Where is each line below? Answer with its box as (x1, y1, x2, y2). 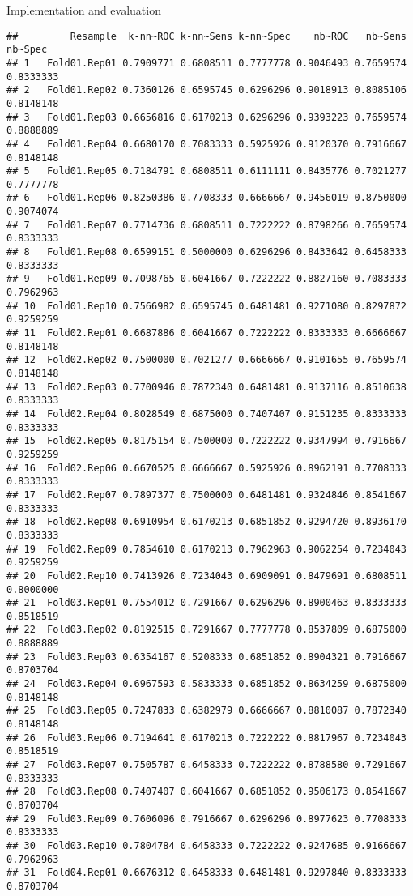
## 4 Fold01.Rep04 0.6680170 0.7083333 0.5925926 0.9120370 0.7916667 (6, 138, 407, 150)
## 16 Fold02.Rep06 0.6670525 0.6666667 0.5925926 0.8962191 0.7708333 (6, 462, 407, 474)
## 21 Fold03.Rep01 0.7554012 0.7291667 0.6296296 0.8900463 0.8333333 (6, 597, 407, 609)
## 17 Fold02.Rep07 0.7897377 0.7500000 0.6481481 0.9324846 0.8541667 (6, 489, 407, 501)
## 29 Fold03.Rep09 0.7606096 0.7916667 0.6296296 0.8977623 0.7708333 (6, 813, 407, 825)
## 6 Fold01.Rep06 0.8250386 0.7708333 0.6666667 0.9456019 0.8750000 (6, 192, 407, 204)
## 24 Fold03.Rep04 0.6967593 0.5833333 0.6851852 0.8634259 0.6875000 (6, 678, 407, 690)
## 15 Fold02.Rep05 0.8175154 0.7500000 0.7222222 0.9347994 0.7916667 (6, 435, 407, 447)
